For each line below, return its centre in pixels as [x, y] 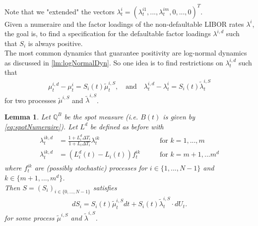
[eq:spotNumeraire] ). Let [41, 126]
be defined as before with [127, 126]
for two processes [30, 100]
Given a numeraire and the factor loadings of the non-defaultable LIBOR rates [124, 24]
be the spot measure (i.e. [101, 116]
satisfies [105, 187]
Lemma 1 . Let [28, 116]
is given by [179, 116]
